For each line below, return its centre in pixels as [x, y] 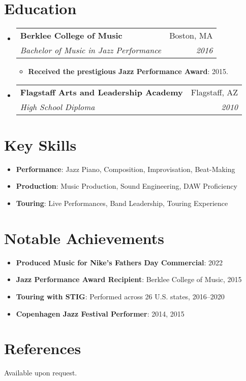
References [43, 348]
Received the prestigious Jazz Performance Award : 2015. [128, 71]
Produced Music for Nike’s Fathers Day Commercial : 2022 [119, 262]
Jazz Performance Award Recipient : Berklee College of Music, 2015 [129, 279]
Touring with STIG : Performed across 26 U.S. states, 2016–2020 [120, 296]
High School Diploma [57, 107]
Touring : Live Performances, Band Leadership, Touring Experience [122, 203]
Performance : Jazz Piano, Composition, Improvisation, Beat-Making [126, 169]
